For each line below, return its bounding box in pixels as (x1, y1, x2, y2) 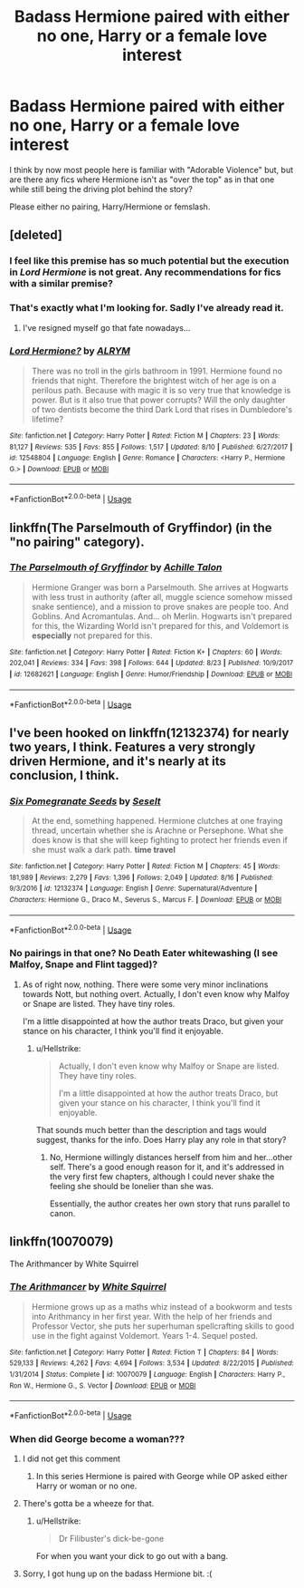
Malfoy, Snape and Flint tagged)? (9, 958, 158, 971)
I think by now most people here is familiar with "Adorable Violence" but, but (9, 164, 294, 175)
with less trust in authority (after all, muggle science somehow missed (31, 591, 292, 602)
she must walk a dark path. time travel (31, 845, 176, 856)
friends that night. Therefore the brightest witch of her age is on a (31, 374, 277, 386)
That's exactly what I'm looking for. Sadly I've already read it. (9, 302, 284, 315)
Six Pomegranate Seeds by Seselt (9, 795, 161, 808)
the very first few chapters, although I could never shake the (49, 1171, 275, 1182)
